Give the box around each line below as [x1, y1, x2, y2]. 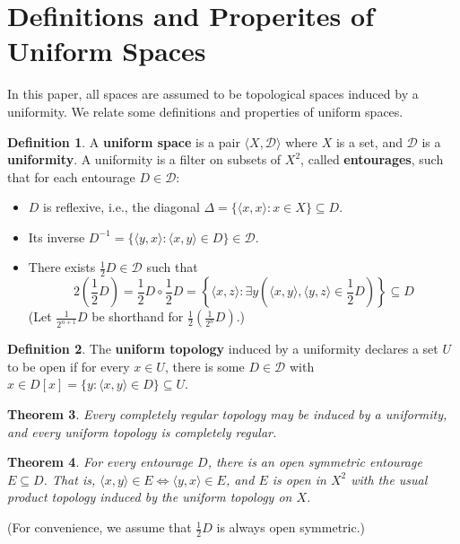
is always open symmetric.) [216, 518, 366, 537]
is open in [272, 469, 326, 488]
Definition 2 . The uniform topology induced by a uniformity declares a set [7, 339, 438, 358]
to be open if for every [7, 356, 130, 375]
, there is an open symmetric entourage [207, 452, 422, 471]
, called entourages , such [300, 150, 444, 169]
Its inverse [28, 227, 85, 246]
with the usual [351, 469, 428, 488]
